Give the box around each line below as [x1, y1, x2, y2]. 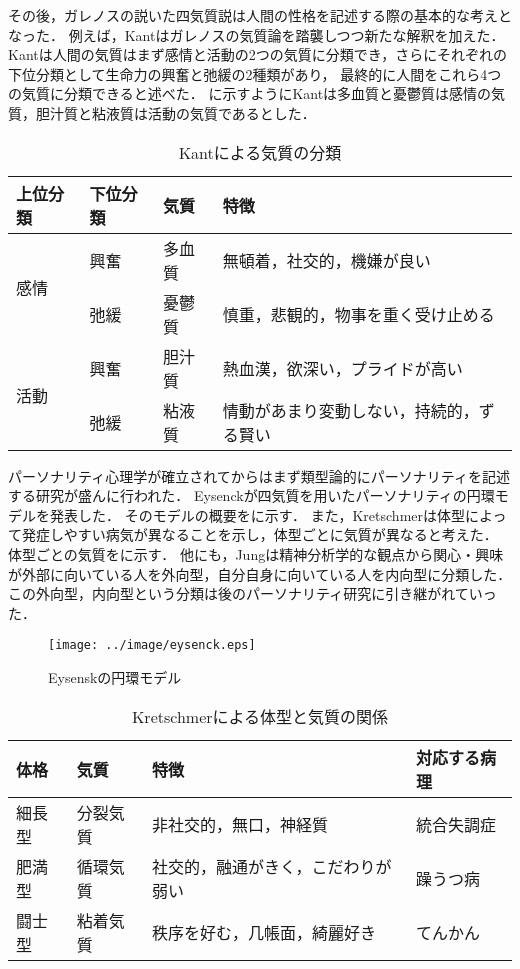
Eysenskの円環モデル [48, 666, 182, 687]
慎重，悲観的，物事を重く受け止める [222, 302, 495, 326]
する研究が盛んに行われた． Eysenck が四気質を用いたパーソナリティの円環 [8, 485, 495, 506]
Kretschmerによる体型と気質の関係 [131, 704, 389, 728]
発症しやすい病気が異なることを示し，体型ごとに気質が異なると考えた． [21, 524, 498, 545]
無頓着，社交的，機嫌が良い [222, 248, 431, 272]
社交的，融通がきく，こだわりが [152, 854, 392, 878]
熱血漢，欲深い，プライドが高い [222, 356, 463, 380]
